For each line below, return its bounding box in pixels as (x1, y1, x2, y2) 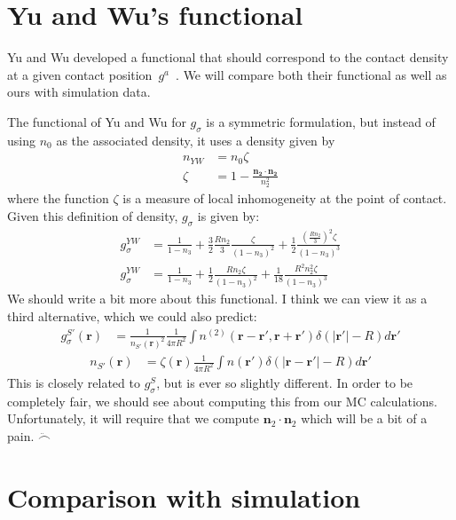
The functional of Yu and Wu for (7, 112, 186, 130)
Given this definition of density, (7, 207, 178, 225)
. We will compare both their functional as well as (176, 65, 447, 83)
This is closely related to (7, 373, 140, 391)
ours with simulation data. (7, 83, 151, 101)
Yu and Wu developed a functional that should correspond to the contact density (7, 48, 449, 67)
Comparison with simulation (7, 478, 361, 515)
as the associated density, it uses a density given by (56, 130, 335, 149)
